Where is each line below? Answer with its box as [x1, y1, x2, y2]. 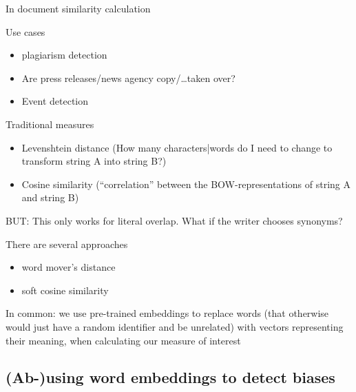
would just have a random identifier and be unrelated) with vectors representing [6, 319, 344, 333]
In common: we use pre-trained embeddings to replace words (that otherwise [6, 306, 329, 320]
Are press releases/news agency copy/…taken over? [21, 70, 235, 85]
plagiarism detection [21, 48, 107, 62]
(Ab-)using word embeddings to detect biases [6, 367, 335, 388]
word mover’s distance [21, 260, 116, 274]
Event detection [21, 94, 89, 108]
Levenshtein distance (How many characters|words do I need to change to [21, 140, 333, 154]
